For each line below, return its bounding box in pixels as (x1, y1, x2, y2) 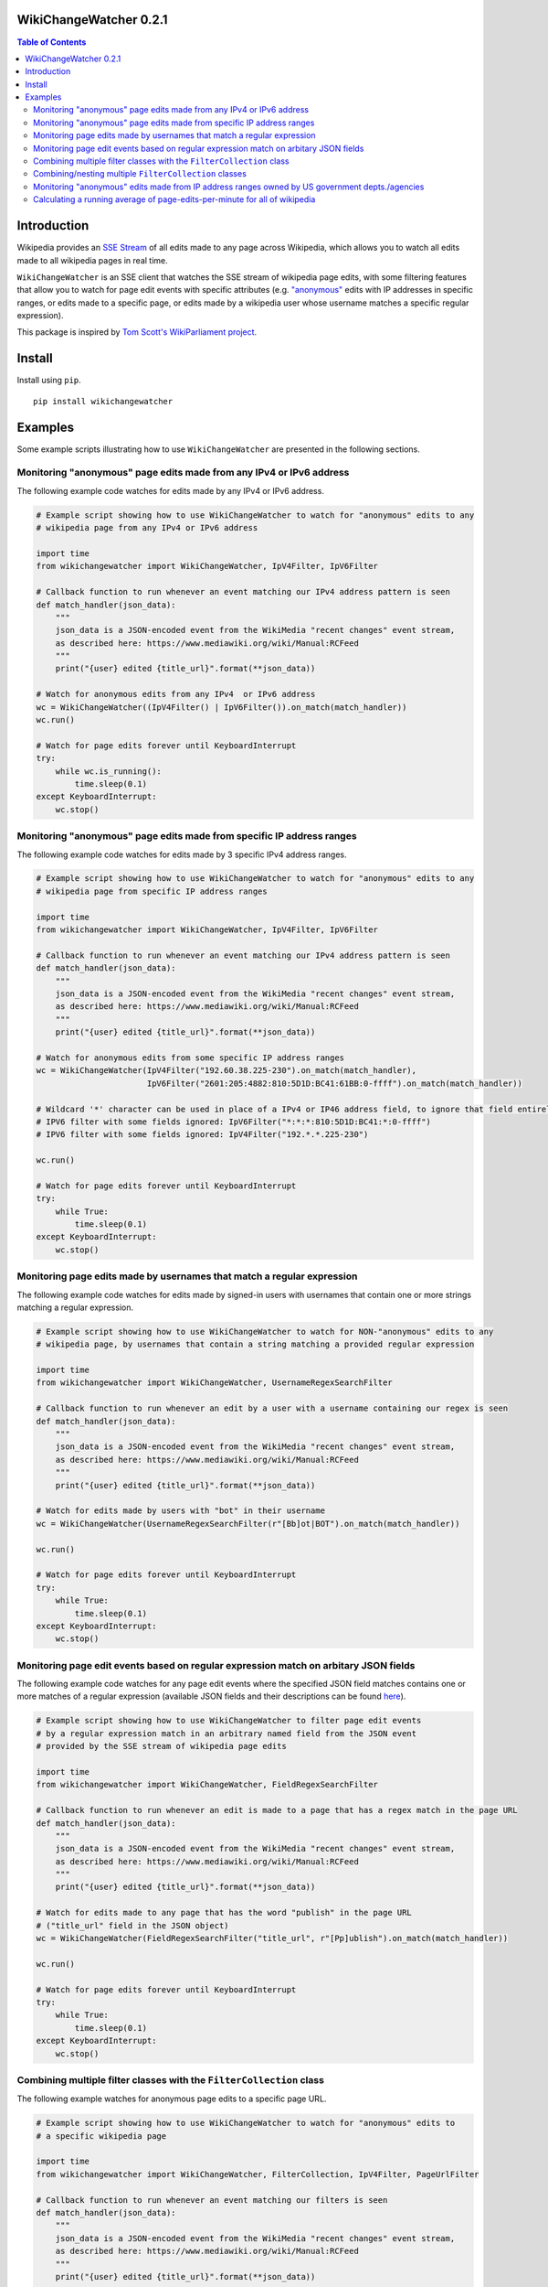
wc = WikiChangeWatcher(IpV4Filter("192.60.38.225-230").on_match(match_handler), (36, 1066, 417, 1076)
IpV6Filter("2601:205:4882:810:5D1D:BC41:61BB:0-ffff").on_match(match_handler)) (146, 1078, 522, 1089)
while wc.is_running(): (55, 766, 162, 777)
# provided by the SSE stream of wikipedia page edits (36, 1741, 287, 1752)
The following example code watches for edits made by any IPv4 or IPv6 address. (16, 485, 324, 496)
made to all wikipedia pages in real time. (16, 254, 168, 265)
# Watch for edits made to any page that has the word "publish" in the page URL (36, 1907, 413, 1918)
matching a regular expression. (16, 1302, 134, 1313)
